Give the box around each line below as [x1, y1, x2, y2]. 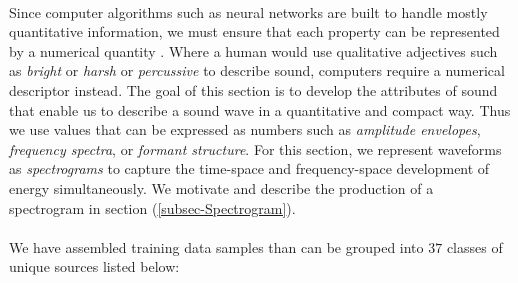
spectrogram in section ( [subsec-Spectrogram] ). [9, 197, 296, 218]
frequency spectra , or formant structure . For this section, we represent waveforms [9, 138, 502, 159]
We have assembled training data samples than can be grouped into [9, 236, 424, 257]
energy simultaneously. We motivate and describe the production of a [9, 177, 434, 198]
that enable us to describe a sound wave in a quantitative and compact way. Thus [9, 99, 511, 120]
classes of [446, 236, 503, 257]
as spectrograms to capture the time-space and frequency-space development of [9, 158, 490, 179]
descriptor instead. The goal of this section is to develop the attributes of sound [9, 79, 498, 100]
